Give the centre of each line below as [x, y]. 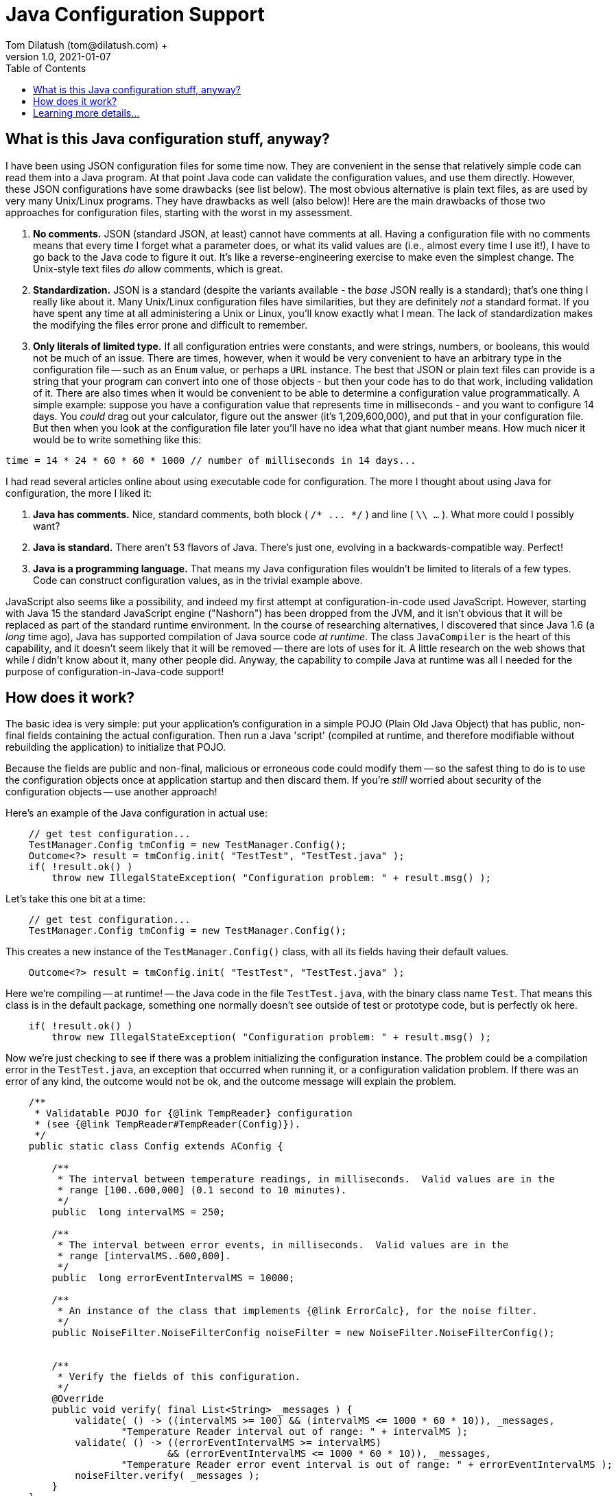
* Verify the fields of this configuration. [179, 1377]
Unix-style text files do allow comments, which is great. [158, 268]
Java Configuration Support [135, 14]
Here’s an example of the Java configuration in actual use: [137, 813]
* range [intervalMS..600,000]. [144, 1256]
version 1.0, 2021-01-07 [58, 56]
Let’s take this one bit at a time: [75, 899]
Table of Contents [46, 68]
